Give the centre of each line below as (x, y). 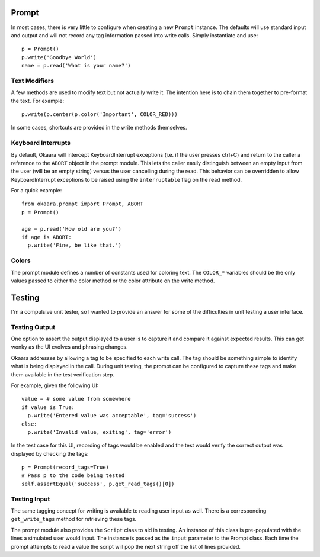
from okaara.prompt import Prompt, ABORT (82, 204)
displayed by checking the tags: (50, 453)
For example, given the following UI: (55, 385)
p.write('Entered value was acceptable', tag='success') (112, 416)
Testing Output (33, 327)
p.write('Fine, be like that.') (74, 245)
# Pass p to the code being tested (73, 476)
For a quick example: (36, 191)
